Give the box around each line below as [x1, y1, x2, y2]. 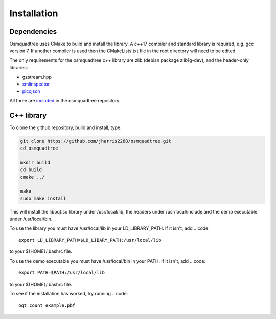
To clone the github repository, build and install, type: [9, 124, 122, 131]
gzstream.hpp [22, 74, 52, 80]
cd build [20, 167, 42, 173]
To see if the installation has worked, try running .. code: [9, 290, 128, 296]
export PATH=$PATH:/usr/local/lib [18, 270, 105, 276]
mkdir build [20, 159, 51, 165]
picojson [22, 88, 40, 94]
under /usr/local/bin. [9, 216, 53, 222]
